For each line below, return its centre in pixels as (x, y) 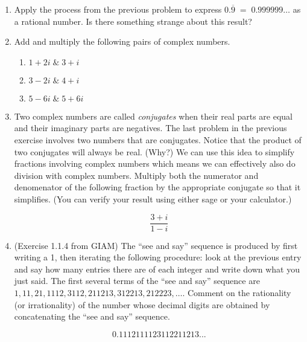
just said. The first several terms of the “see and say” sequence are (137, 281)
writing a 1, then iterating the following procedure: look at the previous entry (158, 257)
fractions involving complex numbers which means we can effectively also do (155, 163)
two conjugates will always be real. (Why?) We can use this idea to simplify (154, 151)
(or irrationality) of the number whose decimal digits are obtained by (142, 304)
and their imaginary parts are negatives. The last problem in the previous (150, 128)
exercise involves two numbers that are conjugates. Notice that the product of (158, 139)
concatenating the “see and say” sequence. (92, 316)
